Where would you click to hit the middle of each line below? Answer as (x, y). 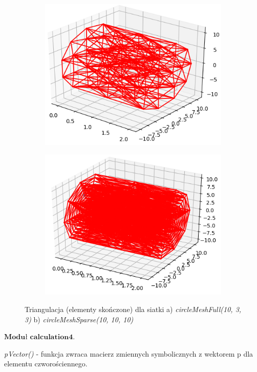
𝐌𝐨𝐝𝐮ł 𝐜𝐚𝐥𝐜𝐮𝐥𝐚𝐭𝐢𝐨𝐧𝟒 (39, 337)
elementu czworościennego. (46, 364)
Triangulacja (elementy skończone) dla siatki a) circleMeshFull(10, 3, (133, 309)
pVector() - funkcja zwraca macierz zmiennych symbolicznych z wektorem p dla (129, 353)
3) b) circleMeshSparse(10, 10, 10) (79, 319)
